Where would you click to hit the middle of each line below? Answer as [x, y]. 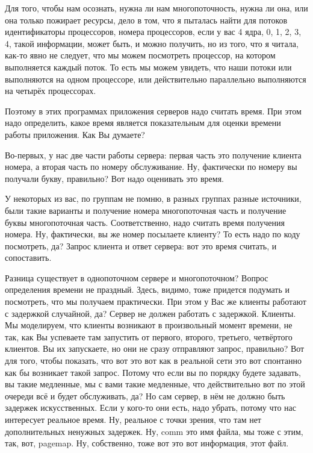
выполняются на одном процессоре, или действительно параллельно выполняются [156, 79]
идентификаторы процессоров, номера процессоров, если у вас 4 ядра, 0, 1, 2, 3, [153, 32]
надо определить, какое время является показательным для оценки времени [143, 123]
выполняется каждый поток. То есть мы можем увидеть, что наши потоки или [148, 67]
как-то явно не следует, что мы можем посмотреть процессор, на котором [140, 55]
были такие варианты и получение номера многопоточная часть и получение [146, 210]
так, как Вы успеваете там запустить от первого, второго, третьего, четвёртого [149, 336]
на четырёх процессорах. [51, 91]
